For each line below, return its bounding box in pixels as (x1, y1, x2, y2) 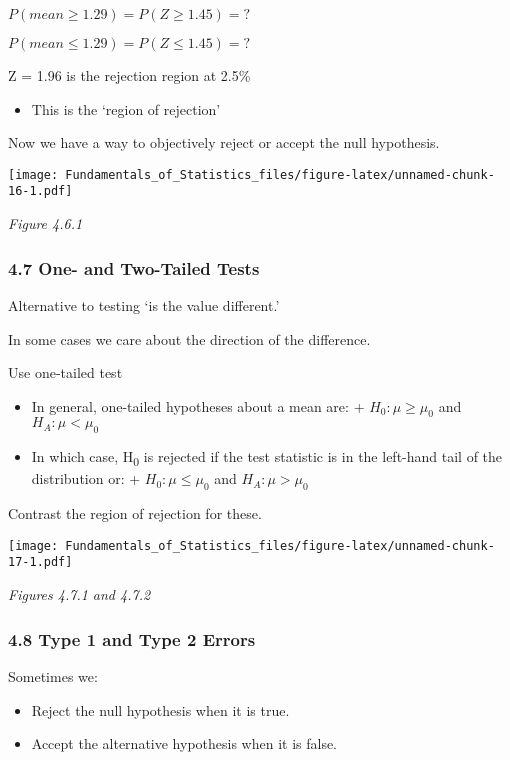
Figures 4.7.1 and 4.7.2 (8, 584, 151, 605)
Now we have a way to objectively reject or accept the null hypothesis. (8, 132, 440, 153)
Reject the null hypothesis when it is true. (31, 699, 290, 720)
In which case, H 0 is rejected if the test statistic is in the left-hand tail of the (31, 446, 503, 470)
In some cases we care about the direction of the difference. (8, 328, 371, 349)
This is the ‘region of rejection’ (31, 98, 221, 119)
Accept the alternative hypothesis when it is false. (31, 733, 338, 754)
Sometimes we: (8, 665, 98, 686)
